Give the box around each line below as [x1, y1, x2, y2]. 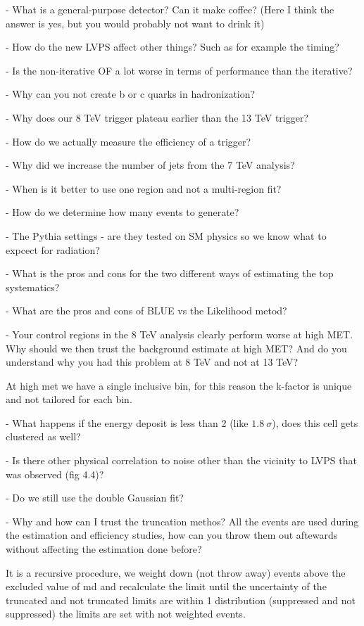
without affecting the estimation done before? [6, 542, 202, 556]
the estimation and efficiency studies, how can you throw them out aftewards [6, 528, 338, 542]
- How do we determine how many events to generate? [6, 205, 239, 219]
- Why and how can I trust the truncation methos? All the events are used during [6, 513, 359, 528]
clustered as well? [6, 429, 81, 444]
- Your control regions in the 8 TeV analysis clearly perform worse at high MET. [6, 326, 353, 341]
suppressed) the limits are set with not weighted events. [6, 606, 246, 621]
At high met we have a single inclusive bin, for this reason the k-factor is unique [6, 378, 352, 392]
